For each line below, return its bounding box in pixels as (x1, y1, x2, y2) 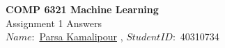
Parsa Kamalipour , (39, 29, 123, 44)
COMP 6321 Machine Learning (6, 2, 159, 16)
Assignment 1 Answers (6, 15, 102, 30)
